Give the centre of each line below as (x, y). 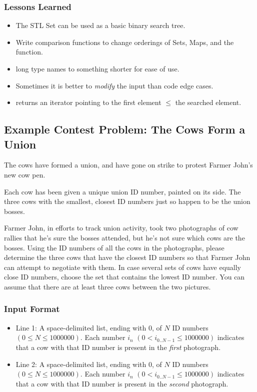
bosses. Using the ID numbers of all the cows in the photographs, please (114, 247)
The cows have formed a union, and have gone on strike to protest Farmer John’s (128, 165)
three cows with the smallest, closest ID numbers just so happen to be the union (127, 201)
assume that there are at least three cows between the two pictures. (107, 286)
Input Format (32, 309)
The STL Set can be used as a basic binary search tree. (100, 25)
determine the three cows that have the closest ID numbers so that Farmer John (127, 257)
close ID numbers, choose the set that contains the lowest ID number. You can (124, 277)
